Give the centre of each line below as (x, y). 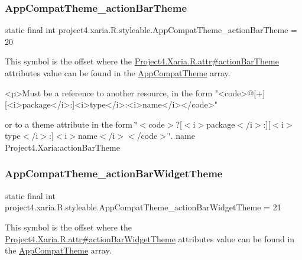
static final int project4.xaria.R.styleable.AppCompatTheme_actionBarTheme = (151, 30)
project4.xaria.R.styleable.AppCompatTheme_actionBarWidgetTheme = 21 (143, 207)
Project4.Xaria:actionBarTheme (62, 147)
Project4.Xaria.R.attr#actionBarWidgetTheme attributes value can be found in (150, 238)
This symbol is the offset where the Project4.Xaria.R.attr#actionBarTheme (142, 61)
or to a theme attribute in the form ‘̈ (71, 124)
